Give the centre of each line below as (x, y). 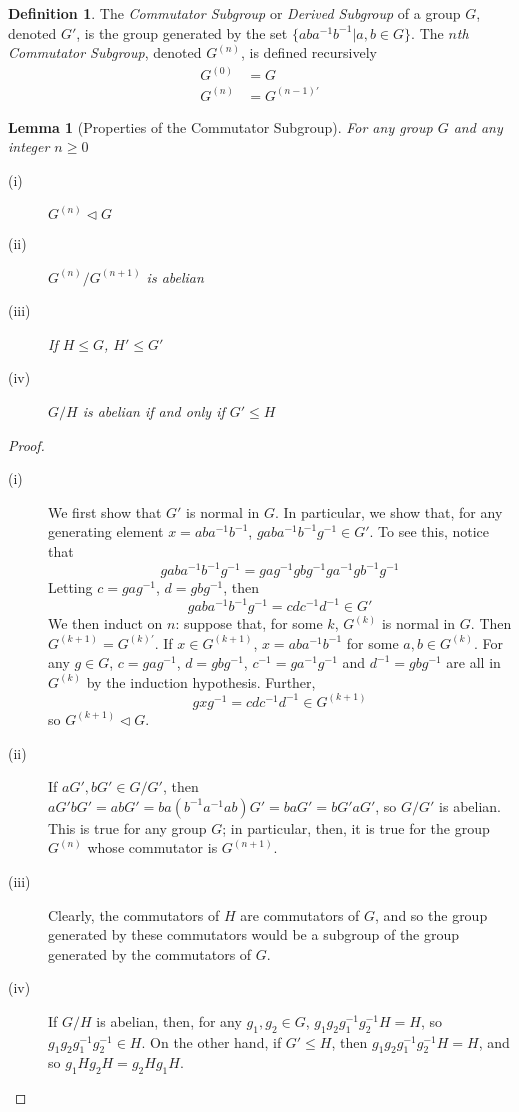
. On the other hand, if (211, 1041)
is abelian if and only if (153, 410)
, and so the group (431, 914)
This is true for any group (127, 827)
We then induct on (105, 623)
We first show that (105, 511)
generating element (106, 531)
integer (29, 146)
